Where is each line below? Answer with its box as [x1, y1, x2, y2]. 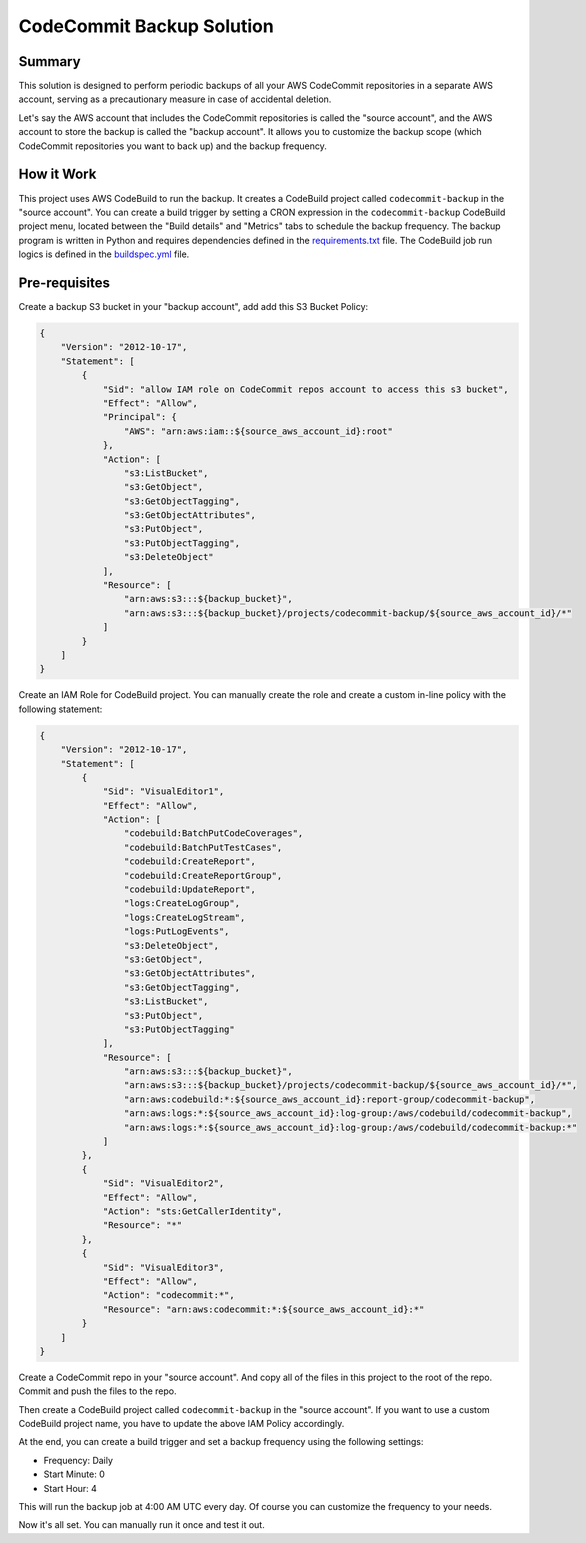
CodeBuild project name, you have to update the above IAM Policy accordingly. [18, 1418, 345, 1430]
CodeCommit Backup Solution [18, 15, 274, 37]
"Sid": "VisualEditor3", [102, 1261, 225, 1273]
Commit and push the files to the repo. [18, 1385, 177, 1397]
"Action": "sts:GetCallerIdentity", [102, 1206, 283, 1217]
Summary [18, 53, 81, 70]
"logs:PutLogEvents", [123, 926, 230, 937]
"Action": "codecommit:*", [102, 1290, 235, 1301]
